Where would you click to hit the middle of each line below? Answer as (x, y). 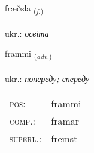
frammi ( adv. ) (28, 54)
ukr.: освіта (27, 33)
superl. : (26, 138)
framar (65, 120)
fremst (64, 138)
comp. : (22, 120)
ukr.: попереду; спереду (47, 79)
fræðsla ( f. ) (24, 9)
